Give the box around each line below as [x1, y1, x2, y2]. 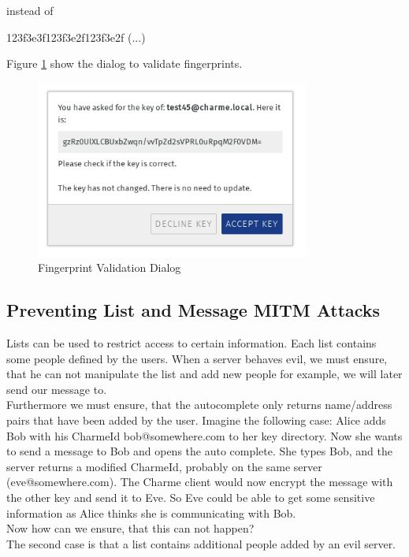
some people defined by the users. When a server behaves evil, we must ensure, [6, 350, 388, 366]
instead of [6, 2, 54, 18]
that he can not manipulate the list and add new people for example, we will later [6, 366, 403, 382]
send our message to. [6, 381, 107, 397]
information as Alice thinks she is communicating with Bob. [6, 504, 296, 521]
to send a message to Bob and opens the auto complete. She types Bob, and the [6, 443, 392, 459]
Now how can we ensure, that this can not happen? [6, 520, 255, 537]
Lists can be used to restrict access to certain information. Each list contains [6, 335, 377, 351]
